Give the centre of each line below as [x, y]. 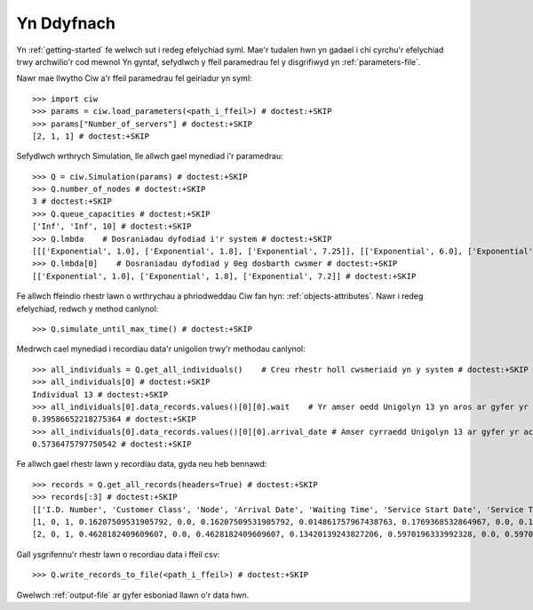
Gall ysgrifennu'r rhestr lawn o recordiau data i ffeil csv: [118, 554]
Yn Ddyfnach [66, 23]
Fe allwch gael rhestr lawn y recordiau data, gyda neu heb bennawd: [142, 464]
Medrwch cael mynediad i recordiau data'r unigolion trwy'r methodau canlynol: [161, 349]
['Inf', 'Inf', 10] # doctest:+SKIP [112, 226]
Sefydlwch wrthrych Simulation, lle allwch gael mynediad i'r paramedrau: [150, 157]
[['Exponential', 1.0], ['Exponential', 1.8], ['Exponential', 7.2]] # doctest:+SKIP [224, 276]
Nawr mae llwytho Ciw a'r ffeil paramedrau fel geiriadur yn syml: [134, 78]
